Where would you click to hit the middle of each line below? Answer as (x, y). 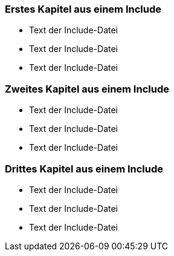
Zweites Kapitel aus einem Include (87, 89)
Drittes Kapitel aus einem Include (84, 169)
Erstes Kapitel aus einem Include (83, 9)
